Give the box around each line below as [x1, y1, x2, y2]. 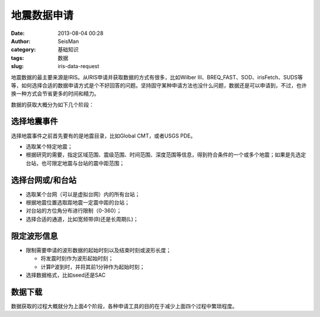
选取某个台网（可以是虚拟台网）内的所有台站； [25, 190, 140, 198]
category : [11, 46, 36, 53]
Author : [11, 37, 31, 44]
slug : [11, 63, 24, 70]
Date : [11, 30, 25, 37]
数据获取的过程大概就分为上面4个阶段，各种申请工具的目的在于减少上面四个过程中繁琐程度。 [11, 302, 238, 309]
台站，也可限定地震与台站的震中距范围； [25, 159, 124, 166]
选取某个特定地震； [25, 143, 73, 150]
